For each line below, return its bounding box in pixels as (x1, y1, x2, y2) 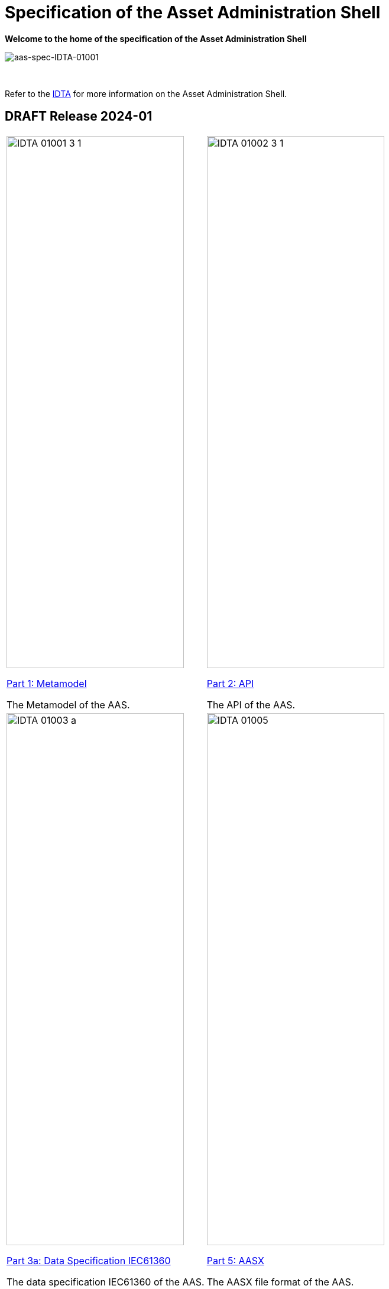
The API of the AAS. (206, 698, 296, 711)
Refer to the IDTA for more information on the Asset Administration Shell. (5, 88, 287, 99)
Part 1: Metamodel (7, 677, 87, 689)
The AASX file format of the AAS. (206, 1275, 354, 1288)
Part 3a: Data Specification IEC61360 (7, 1254, 171, 1267)
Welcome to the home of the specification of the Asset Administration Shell (5, 33, 307, 44)
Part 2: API (206, 677, 254, 689)
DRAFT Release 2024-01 (5, 109, 153, 124)
